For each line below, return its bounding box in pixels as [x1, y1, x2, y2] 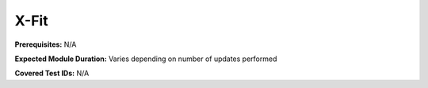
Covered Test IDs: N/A [14, 68, 90, 78]
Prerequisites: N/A [14, 40, 77, 49]
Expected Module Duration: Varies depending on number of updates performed [14, 54, 277, 63]
